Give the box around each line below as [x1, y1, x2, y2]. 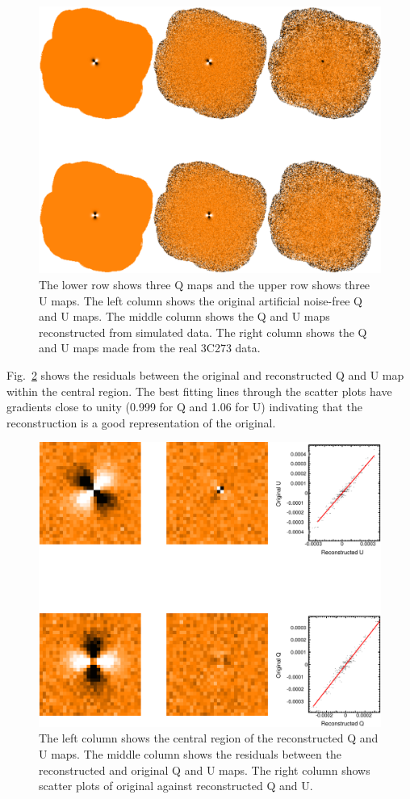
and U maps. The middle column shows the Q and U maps [39, 308, 330, 325]
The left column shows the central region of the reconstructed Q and [39, 730, 379, 746]
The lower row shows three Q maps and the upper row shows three [39, 276, 370, 293]
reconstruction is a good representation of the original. [6, 414, 276, 431]
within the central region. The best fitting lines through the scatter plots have [6, 382, 392, 399]
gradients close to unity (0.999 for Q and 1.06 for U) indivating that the [6, 398, 362, 415]
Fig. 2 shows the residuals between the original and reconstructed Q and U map [6, 366, 404, 383]
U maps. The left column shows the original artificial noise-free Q [39, 292, 362, 309]
